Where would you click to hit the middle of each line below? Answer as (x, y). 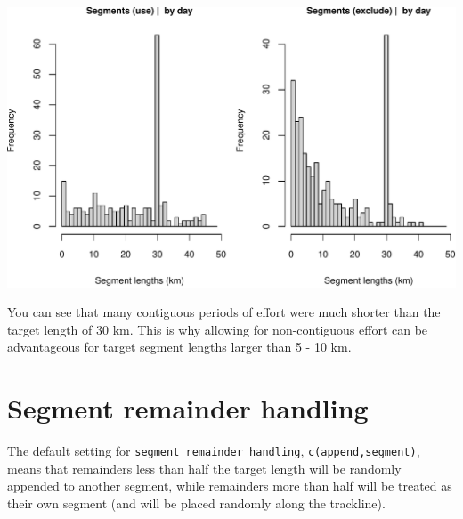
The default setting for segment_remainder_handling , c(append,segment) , (214, 450)
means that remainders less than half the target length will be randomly (204, 468)
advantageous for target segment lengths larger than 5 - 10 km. (179, 347)
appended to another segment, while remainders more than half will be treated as (230, 486)
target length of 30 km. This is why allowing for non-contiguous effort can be (218, 329)
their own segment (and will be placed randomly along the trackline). (196, 503)
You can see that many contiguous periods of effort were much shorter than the (224, 312)
